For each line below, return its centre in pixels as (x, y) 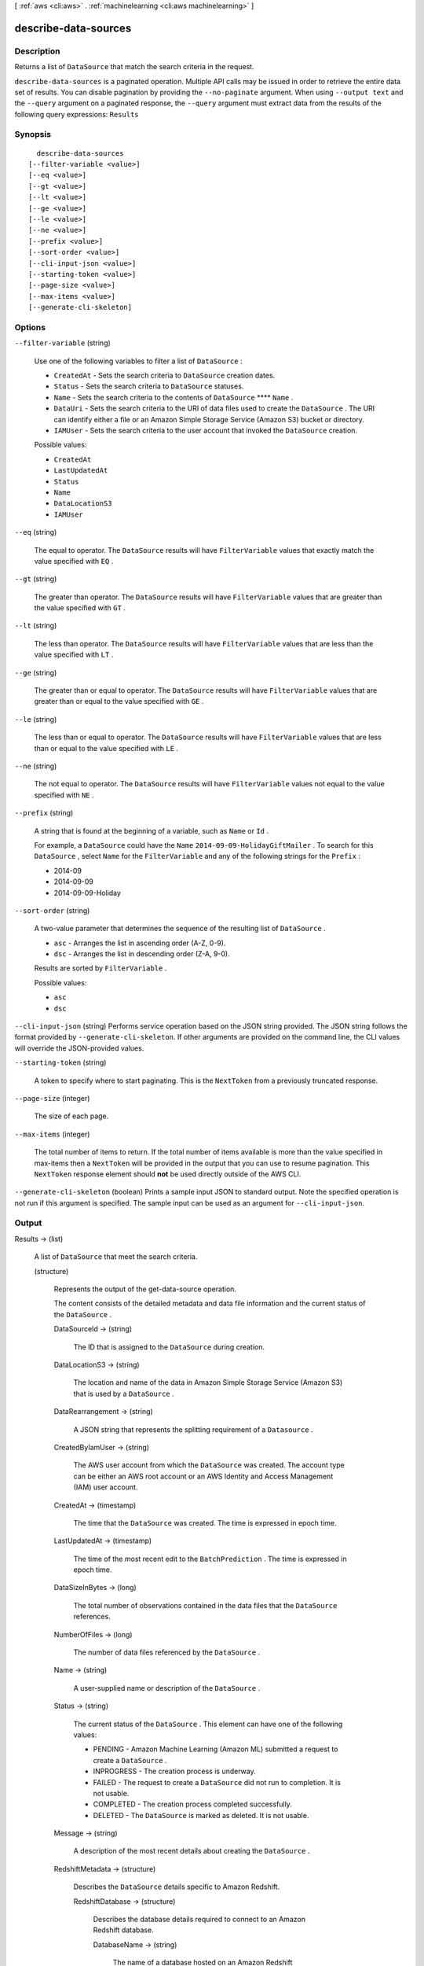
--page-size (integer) (52, 1098)
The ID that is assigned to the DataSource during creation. (169, 1347)
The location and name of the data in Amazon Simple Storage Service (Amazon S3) (208, 1382)
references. (92, 1617)
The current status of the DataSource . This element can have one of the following (208, 1724)
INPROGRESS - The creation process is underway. (174, 1771)
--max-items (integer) (52, 1134)
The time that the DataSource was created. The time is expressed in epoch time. (205, 1522)
